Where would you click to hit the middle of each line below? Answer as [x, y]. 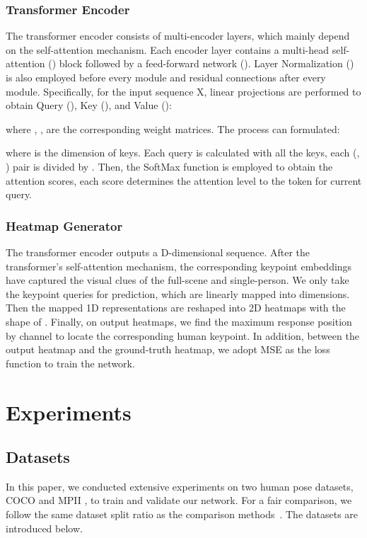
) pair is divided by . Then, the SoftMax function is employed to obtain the [169, 166]
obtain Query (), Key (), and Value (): [89, 105]
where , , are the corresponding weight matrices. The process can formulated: [173, 128]
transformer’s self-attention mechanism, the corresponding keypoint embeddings [179, 266]
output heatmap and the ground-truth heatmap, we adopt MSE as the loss [168, 349]
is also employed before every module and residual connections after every [166, 77]
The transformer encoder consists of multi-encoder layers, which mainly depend [178, 36]
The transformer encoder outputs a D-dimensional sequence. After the [158, 252]
